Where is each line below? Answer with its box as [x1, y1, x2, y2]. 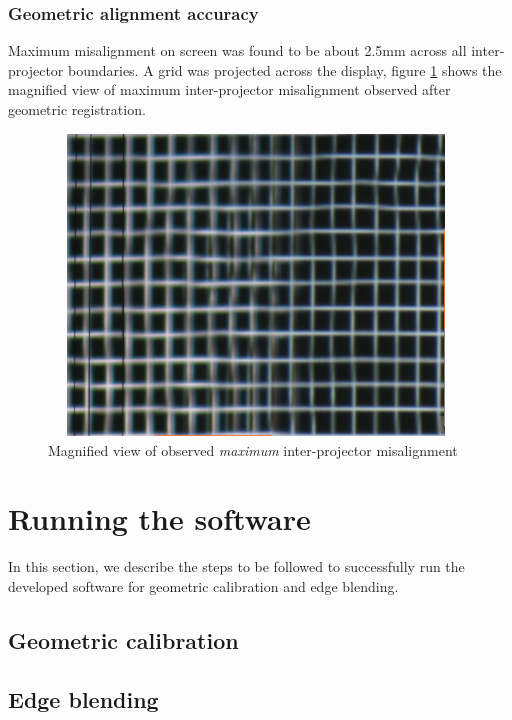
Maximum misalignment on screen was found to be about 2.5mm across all [8, 40, 467, 61]
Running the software [8, 498, 311, 539]
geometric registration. [8, 99, 146, 119]
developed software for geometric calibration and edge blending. [8, 575, 399, 596]
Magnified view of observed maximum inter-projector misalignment [48, 439, 458, 460]
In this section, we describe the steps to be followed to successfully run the [8, 556, 465, 577]
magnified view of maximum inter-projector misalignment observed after [8, 79, 451, 100]
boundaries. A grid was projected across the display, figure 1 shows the [67, 59, 502, 80]
